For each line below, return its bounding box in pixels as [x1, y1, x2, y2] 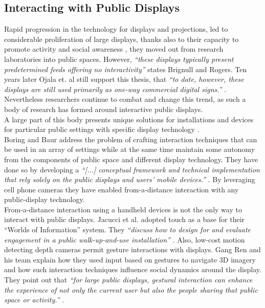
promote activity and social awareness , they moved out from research [4, 43, 224, 54]
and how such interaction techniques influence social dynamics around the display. [4, 264, 261, 275]
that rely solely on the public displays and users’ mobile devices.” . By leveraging [4, 174, 255, 185]
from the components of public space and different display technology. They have [4, 153, 258, 164]
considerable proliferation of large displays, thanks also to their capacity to [4, 33, 239, 44]
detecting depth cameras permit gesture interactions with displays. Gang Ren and [4, 244, 261, 255]
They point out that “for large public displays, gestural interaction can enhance [4, 274, 253, 285]
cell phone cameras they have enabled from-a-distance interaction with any [4, 184, 239, 194]
